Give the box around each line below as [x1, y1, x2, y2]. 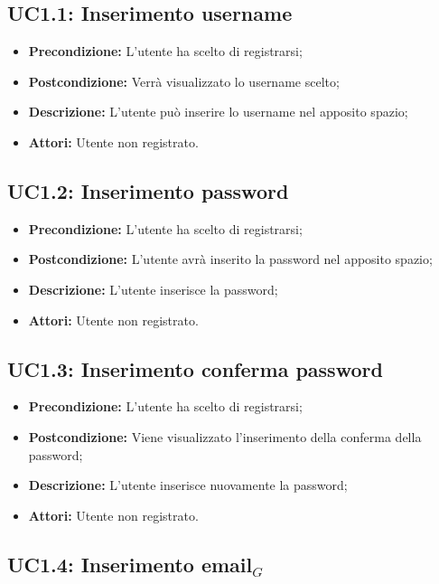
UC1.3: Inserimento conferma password [7, 354, 383, 382]
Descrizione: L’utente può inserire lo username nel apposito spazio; [28, 102, 408, 121]
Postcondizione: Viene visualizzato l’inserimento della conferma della [28, 427, 422, 446]
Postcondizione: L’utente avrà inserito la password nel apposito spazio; [28, 250, 433, 268]
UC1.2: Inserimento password [7, 176, 289, 204]
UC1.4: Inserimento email [7, 550, 253, 578]
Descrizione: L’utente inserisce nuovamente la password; [28, 476, 348, 495]
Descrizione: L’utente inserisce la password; [28, 279, 278, 298]
